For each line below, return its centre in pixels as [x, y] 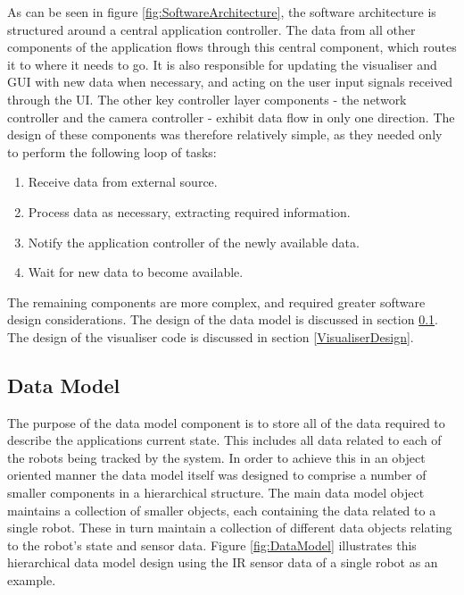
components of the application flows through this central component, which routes [232, 47]
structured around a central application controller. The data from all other [211, 29]
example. [32, 580]
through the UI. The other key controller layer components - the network [207, 99]
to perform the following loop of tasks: [112, 151]
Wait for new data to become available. [136, 272]
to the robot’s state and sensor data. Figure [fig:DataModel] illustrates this [212, 545]
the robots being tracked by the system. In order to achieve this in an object [216, 457]
